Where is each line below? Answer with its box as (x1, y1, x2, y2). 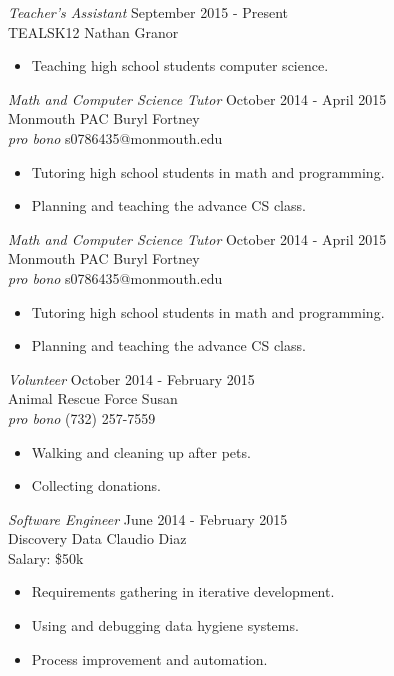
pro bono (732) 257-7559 (8, 407, 156, 428)
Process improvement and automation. (31, 648, 268, 669)
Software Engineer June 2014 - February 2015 (8, 508, 288, 529)
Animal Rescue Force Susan (8, 388, 178, 409)
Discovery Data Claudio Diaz (8, 528, 187, 549)
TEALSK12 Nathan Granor (8, 21, 179, 42)
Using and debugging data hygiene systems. (31, 615, 299, 636)
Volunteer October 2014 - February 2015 (8, 368, 255, 389)
